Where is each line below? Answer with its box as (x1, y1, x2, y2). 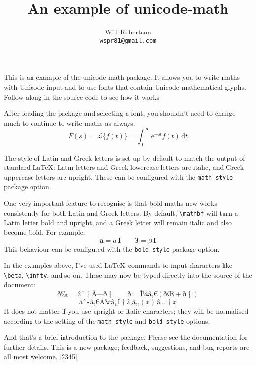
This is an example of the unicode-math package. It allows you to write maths (4, 72, 240, 82)
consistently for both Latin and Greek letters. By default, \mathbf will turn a (4, 207, 238, 218)
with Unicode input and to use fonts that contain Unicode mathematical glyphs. (4, 81, 246, 92)
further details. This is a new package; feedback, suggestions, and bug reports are (4, 341, 250, 352)
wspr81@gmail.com (99, 37, 157, 44)
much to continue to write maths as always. (4, 117, 135, 128)
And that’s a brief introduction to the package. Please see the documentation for (4, 332, 248, 342)
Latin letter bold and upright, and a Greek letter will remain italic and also (4, 217, 232, 228)
